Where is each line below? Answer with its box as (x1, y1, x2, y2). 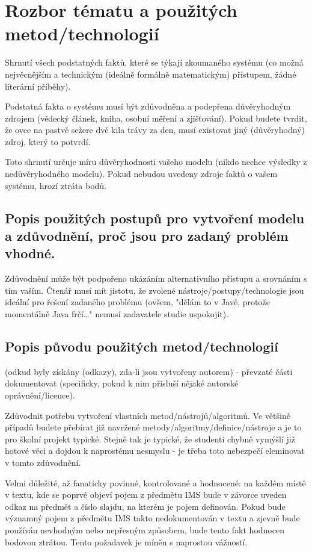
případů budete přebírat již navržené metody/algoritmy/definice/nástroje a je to (5, 421, 302, 433)
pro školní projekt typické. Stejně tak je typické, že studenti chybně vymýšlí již (5, 432, 295, 445)
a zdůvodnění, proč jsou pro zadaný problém (5, 226, 289, 245)
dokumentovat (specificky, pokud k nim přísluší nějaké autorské (5, 377, 239, 389)
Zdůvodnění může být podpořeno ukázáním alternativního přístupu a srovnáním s (5, 272, 307, 285)
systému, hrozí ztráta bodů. (5, 179, 107, 191)
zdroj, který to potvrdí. (5, 135, 91, 147)
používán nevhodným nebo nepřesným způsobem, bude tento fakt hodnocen (5, 523, 284, 536)
